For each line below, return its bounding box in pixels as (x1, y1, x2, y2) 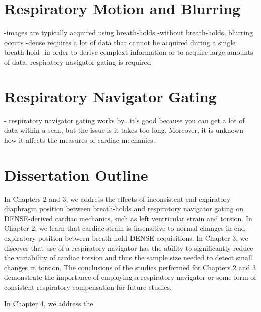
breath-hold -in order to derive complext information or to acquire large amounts (4, 47, 253, 57)
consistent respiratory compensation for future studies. (4, 281, 172, 292)
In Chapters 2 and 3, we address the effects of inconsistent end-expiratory (4, 193, 231, 204)
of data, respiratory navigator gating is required (4, 56, 151, 67)
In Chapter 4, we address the (4, 298, 93, 309)
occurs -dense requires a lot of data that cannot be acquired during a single (4, 37, 236, 47)
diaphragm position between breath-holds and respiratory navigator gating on (4, 203, 243, 214)
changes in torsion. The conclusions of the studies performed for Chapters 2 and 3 (4, 262, 256, 272)
